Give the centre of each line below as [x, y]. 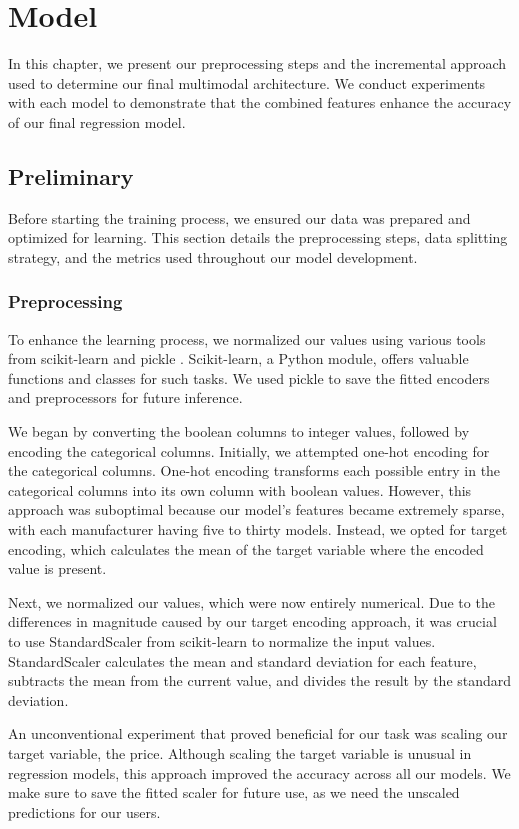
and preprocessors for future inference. [125, 397]
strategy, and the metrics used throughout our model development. [213, 256]
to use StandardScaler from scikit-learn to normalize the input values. [222, 641]
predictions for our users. [84, 811]
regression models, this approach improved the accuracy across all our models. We [259, 772]
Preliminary [71, 175]
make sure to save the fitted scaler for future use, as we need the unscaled [234, 792]
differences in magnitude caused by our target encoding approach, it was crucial [252, 621]
